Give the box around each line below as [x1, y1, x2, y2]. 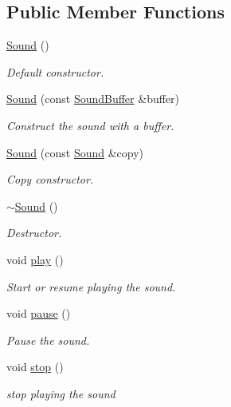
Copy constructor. [6, 171, 94, 188]
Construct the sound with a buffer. [6, 117, 174, 133]
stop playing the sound [6, 385, 115, 401]
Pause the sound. [6, 331, 90, 348]
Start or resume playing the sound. [6, 278, 176, 294]
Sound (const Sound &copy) [6, 144, 144, 160]
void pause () [6, 305, 71, 322]
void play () [6, 251, 64, 267]
